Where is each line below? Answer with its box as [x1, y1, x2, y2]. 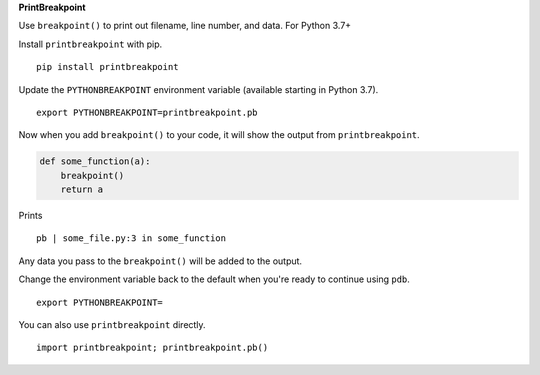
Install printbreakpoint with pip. [18, 38, 163, 50]
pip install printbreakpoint [36, 61, 179, 73]
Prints [18, 210, 43, 222]
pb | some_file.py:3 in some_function [36, 233, 227, 244]
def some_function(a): [39, 156, 151, 167]
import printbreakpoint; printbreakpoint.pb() [36, 342, 269, 354]
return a [60, 184, 104, 195]
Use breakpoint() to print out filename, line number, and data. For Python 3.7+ [18, 20, 352, 32]
